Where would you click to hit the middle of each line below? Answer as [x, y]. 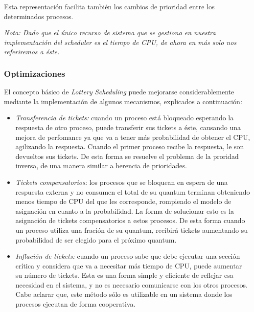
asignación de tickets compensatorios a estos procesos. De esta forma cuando [130, 220]
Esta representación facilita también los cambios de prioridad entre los [109, 6]
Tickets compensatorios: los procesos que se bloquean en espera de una [122, 182]
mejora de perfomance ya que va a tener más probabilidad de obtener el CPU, [133, 137]
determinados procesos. [39, 16]
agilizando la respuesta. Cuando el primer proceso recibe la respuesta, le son [130, 146]
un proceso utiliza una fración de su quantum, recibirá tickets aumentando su [131, 230]
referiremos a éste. [32, 52]
